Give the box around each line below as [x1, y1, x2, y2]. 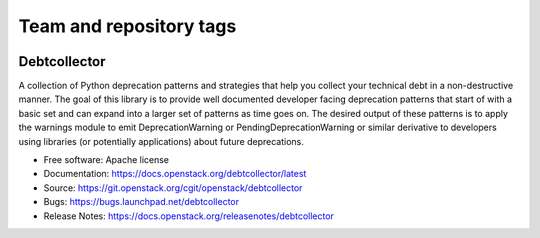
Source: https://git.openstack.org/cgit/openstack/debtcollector [43, 181, 303, 194]
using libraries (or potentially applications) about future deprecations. [18, 135, 305, 147]
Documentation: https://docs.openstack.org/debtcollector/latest [43, 168, 307, 180]
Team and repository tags [18, 15, 237, 37]
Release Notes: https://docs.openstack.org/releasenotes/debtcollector [43, 210, 335, 222]
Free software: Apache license [43, 154, 170, 166]
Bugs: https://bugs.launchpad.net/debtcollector [43, 196, 240, 208]
